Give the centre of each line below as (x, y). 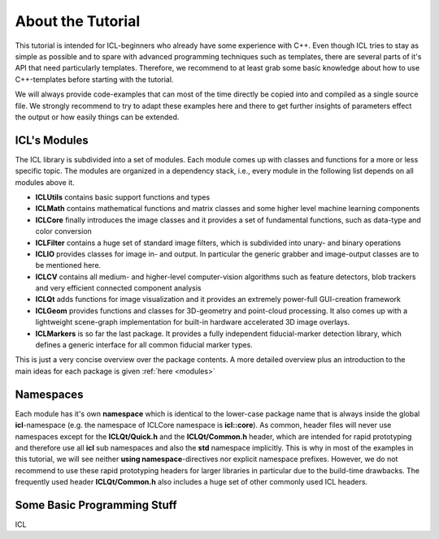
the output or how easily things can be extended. (97, 117)
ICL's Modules (52, 140)
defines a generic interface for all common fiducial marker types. (144, 345)
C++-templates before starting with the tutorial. (94, 79)
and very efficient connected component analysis (118, 288)
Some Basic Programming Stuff (96, 505)
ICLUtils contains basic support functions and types (123, 197)
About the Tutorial (78, 21)
